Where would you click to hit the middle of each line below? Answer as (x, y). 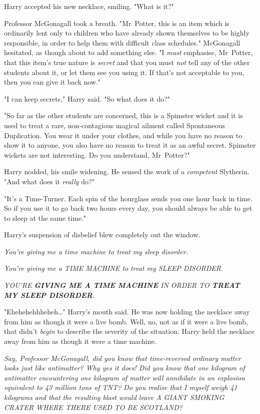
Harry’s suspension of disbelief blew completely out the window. (102, 235)
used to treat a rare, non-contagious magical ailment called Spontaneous (115, 125)
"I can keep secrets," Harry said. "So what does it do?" (87, 98)
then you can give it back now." (52, 82)
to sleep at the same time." (45, 218)
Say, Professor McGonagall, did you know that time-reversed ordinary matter (122, 358)
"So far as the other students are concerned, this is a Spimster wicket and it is (123, 115)
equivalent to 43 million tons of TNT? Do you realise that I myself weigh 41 (121, 387)
